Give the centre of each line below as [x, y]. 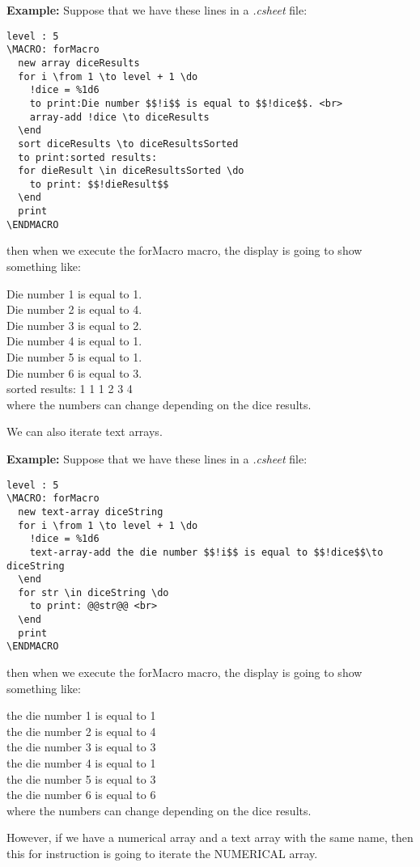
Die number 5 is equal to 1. [74, 357]
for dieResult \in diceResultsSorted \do [131, 171]
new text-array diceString [91, 512]
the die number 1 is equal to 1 [81, 715]
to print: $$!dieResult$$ [99, 184]
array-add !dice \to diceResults [119, 117]
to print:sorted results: [88, 157]
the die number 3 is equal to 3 [81, 747]
